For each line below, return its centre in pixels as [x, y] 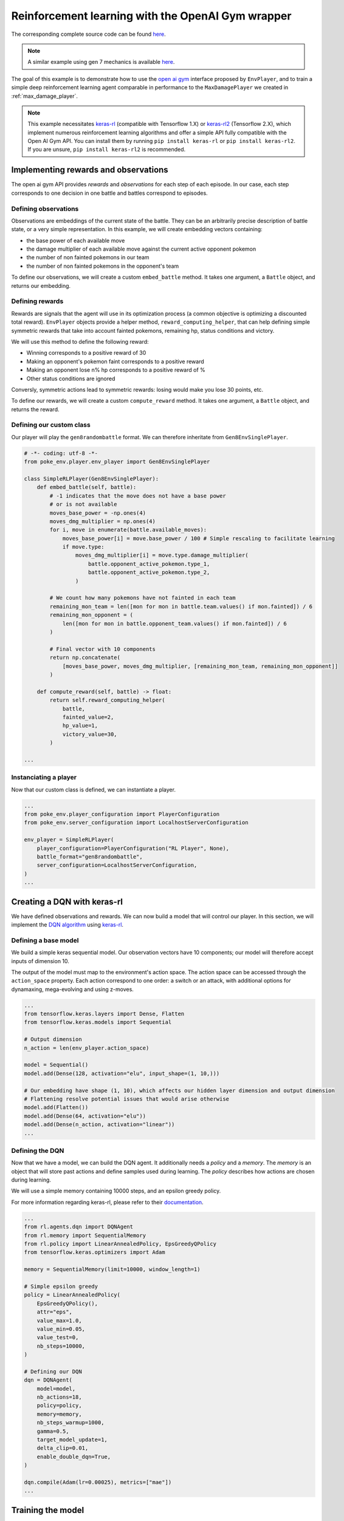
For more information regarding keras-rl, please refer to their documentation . [107, 1202]
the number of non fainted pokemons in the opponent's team [103, 266]
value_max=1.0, [59, 1321]
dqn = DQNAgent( [48, 1380]
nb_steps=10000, [61, 1346]
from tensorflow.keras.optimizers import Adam [95, 1252]
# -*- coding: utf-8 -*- [61, 453]
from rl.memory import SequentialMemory [85, 1235]
